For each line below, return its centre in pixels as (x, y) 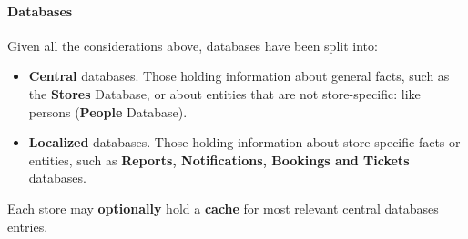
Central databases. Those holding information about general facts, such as (239, 76)
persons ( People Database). (108, 111)
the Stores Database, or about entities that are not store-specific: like (224, 93)
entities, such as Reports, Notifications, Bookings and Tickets (219, 159)
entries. (28, 226)
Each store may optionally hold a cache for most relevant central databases (223, 208)
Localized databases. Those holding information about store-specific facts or (244, 142)
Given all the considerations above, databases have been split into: (193, 45)
